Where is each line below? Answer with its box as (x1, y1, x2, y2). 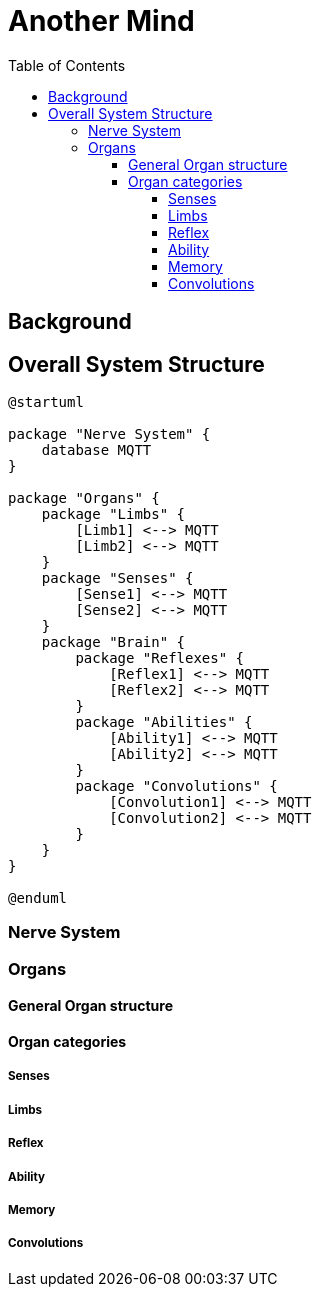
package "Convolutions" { (75, 778, 278, 795)
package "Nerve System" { (8, 426, 211, 443)
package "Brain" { (41, 634, 186, 651)
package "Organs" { (8, 490, 160, 507)
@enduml (8, 890, 68, 907)
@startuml (8, 394, 84, 411)
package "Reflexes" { (75, 650, 245, 667)
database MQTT (41, 442, 152, 459)
